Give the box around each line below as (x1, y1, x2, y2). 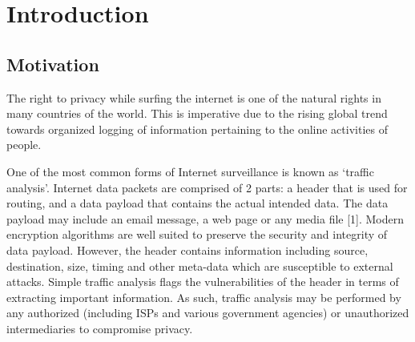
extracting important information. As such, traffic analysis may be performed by (6, 288, 401, 305)
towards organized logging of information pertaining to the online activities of (6, 120, 388, 137)
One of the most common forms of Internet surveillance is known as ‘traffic (6, 163, 374, 179)
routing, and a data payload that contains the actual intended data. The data (6, 195, 389, 211)
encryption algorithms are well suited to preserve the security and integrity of (6, 226, 388, 243)
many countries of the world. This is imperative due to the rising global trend (6, 105, 388, 122)
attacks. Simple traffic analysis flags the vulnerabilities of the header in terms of (6, 273, 399, 290)
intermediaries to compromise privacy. (6, 320, 193, 336)
